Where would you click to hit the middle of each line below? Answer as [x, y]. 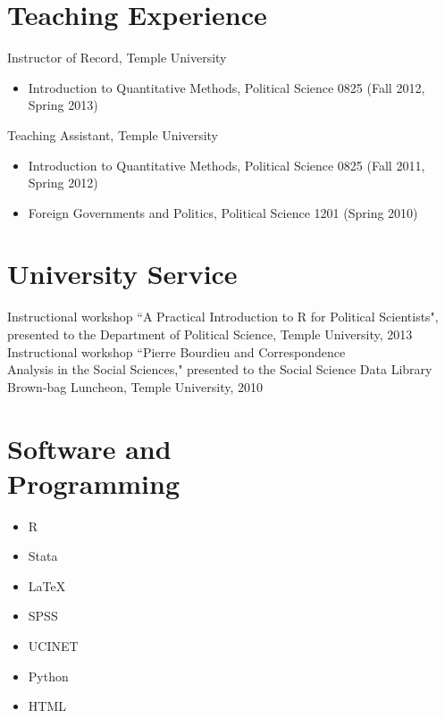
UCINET [53, 646]
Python [48, 676]
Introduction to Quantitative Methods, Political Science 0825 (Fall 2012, [227, 87]
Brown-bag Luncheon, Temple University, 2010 [135, 386]
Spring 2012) [63, 183]
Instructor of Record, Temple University [117, 58]
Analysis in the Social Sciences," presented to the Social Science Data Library [220, 369]
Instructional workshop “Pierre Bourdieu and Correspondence [176, 351]
